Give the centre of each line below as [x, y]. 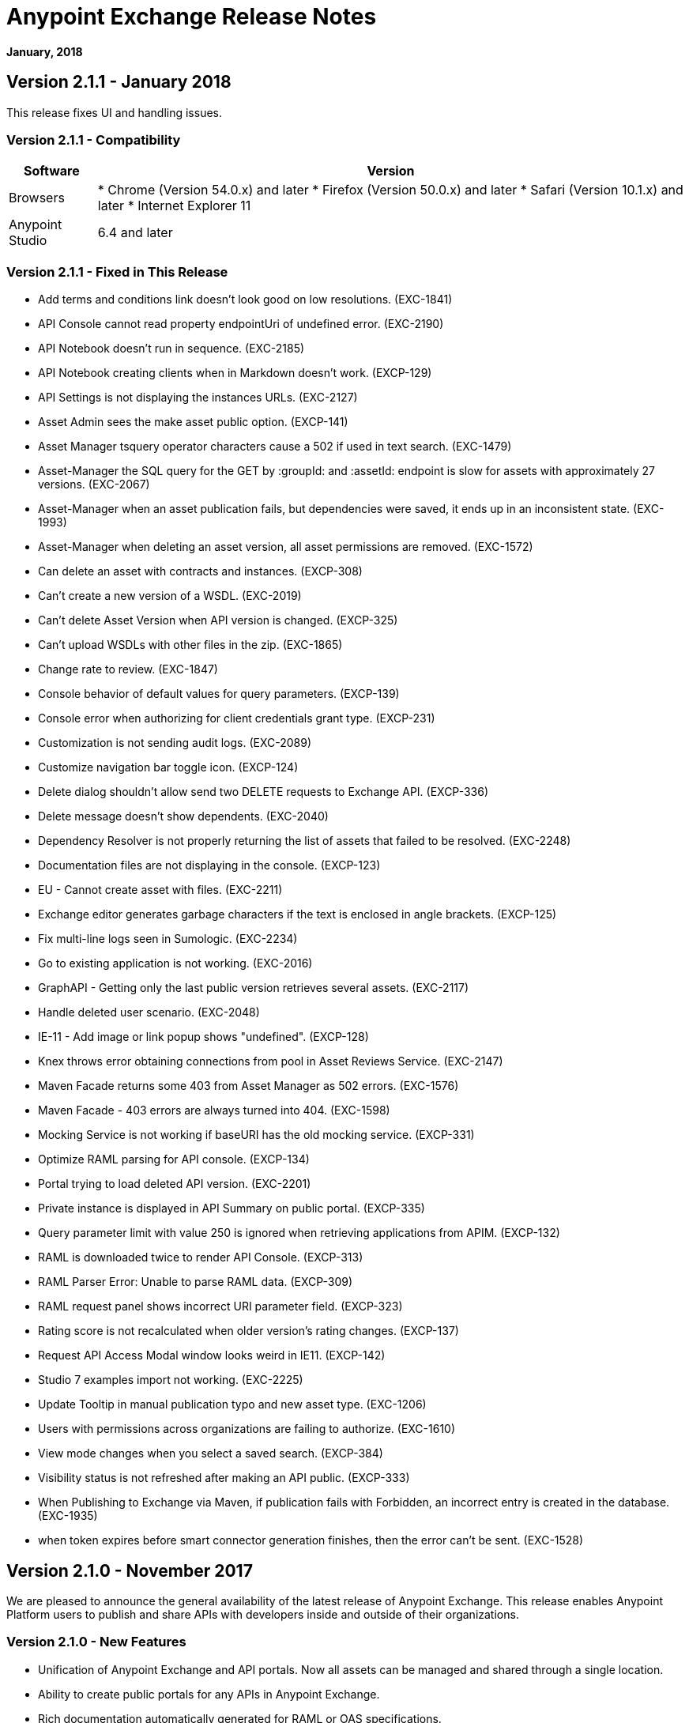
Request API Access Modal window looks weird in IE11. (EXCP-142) [212, 1355]
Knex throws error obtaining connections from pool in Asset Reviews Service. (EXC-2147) [271, 1061]
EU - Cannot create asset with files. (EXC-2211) [160, 890]
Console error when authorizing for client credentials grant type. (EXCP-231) [237, 718]
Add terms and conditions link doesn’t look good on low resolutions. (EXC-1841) [245, 300]
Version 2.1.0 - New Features [96, 1642]
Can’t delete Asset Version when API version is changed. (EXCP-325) [218, 620]
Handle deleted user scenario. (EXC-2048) [149, 1012]
